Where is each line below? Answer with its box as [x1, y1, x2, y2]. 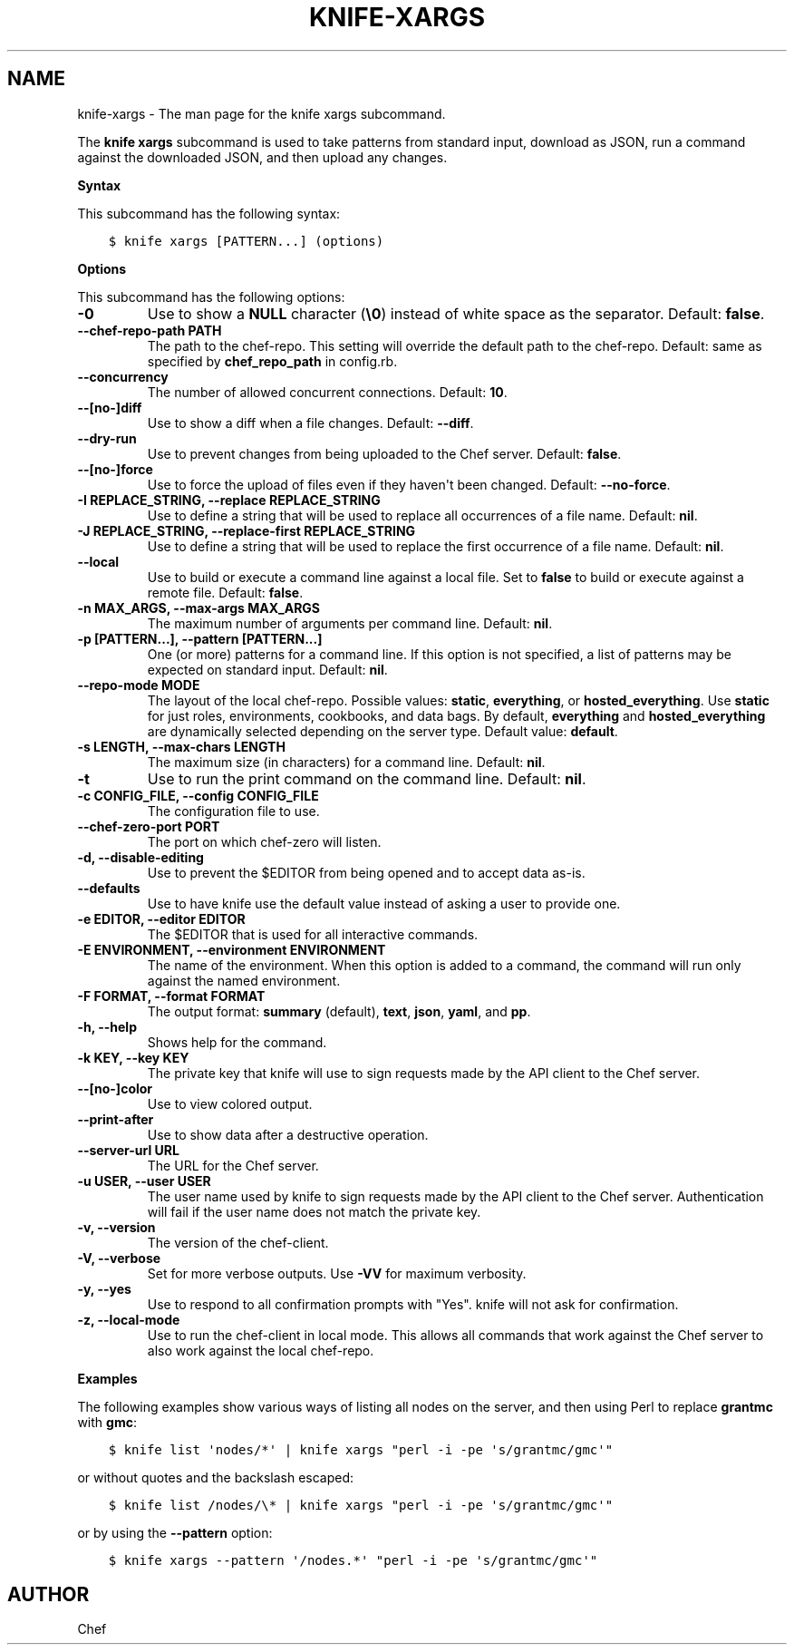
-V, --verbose [77, 1249, 161, 1266]
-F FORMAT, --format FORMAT [77, 987, 266, 1004]
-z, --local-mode [77, 1311, 180, 1327]
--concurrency [77, 368, 169, 384]
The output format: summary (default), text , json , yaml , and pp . [147, 1003, 531, 1019]
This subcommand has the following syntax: [77, 205, 341, 221]
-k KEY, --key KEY [77, 1049, 189, 1065]
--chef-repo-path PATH [77, 322, 222, 338]
